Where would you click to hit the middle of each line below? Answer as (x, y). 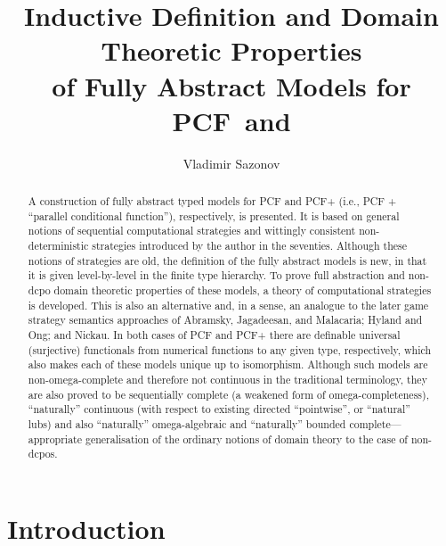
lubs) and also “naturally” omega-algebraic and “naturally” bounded (187, 423)
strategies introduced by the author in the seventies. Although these (250, 246)
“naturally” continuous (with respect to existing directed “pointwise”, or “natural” (219, 409)
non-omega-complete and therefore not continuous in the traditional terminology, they (227, 379)
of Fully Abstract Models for (231, 85)
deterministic (58, 246)
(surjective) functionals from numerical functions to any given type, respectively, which (230, 349)
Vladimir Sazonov (231, 163)
